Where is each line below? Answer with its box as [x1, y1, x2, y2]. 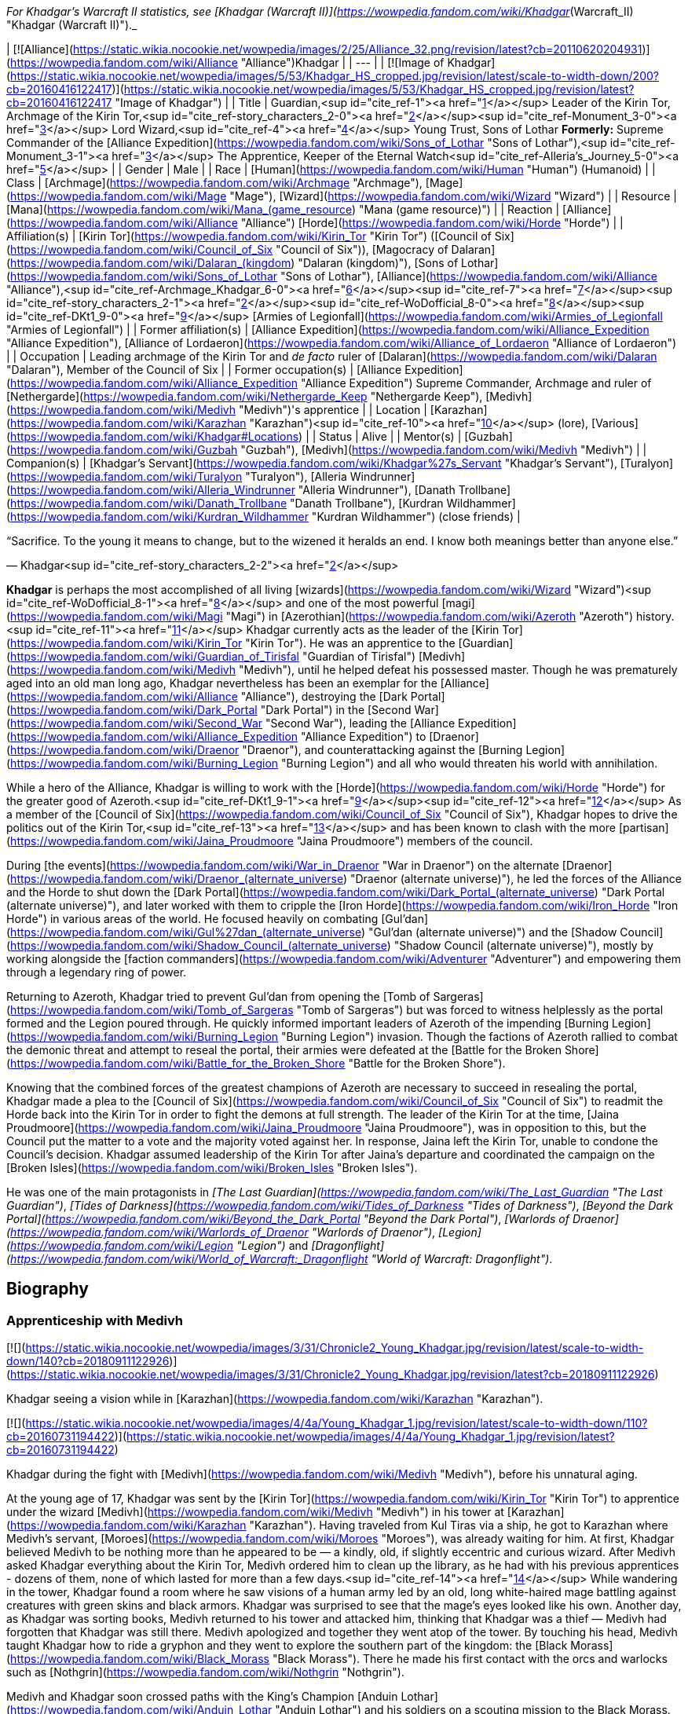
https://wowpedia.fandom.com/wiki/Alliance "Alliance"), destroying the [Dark [10, 690, 408, 703]
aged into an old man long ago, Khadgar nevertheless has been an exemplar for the [6, 676, 437, 690]
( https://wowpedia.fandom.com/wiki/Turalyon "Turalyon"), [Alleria [6, 470, 347, 483]
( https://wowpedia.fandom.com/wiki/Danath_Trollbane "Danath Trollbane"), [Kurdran [6, 496, 444, 510]
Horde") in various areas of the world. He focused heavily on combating [6, 912, 379, 925]
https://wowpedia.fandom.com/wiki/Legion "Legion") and [10, 1239, 309, 1252]
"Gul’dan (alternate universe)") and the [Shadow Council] [368, 925, 664, 939]
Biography [6, 1279, 89, 1299]
